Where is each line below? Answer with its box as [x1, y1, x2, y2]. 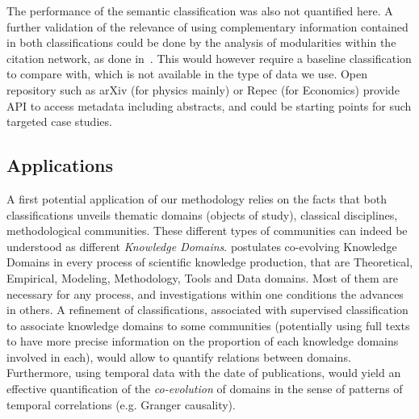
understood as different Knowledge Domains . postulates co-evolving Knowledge [6, 237, 397, 254]
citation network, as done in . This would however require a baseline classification [6, 49, 412, 66]
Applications [6, 153, 114, 178]
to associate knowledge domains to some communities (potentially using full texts [6, 316, 410, 333]
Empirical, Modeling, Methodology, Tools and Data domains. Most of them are [6, 269, 398, 286]
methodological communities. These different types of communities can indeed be [6, 222, 408, 239]
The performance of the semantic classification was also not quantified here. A [6, 2, 393, 19]
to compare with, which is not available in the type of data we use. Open [6, 65, 368, 82]
